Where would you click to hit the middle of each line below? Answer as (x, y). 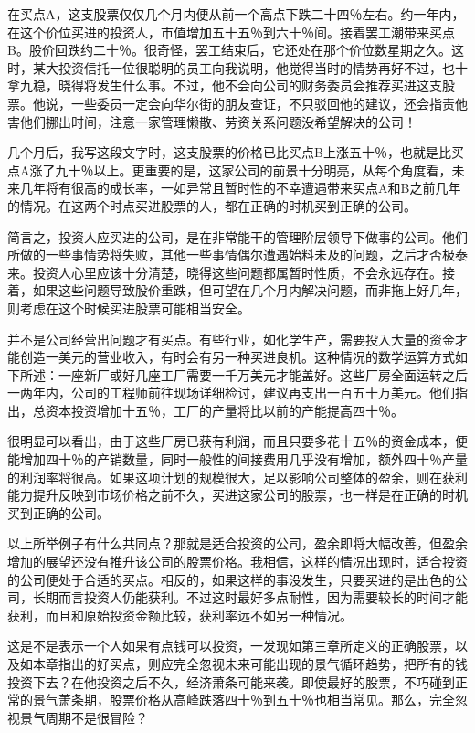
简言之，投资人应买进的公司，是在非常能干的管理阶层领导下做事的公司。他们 (237, 236)
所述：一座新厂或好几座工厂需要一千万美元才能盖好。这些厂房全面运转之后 (243, 374)
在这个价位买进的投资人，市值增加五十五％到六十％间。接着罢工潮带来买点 (231, 32)
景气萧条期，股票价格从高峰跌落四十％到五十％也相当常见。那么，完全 (243, 700)
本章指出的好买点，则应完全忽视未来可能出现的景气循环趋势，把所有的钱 (250, 664)
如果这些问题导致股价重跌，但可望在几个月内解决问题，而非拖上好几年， (250, 290)
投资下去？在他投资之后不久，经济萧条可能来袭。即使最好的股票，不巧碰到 (231, 681)
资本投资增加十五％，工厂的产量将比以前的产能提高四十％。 (224, 410)
